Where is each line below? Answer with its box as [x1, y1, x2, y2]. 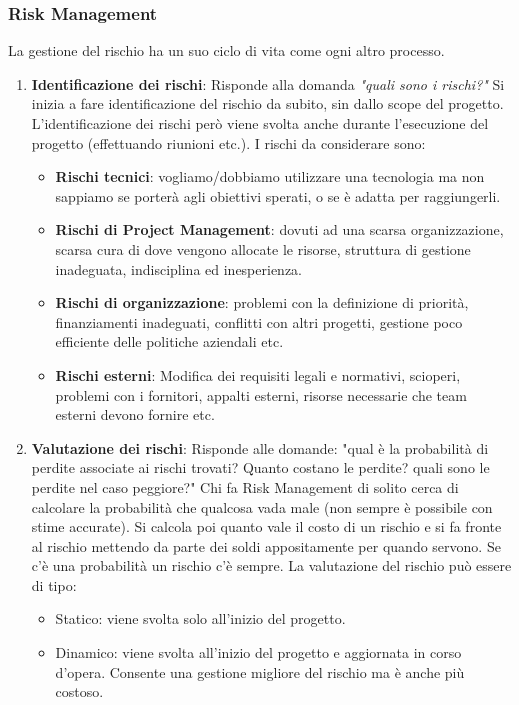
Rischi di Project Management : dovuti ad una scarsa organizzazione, [55, 219, 504, 240]
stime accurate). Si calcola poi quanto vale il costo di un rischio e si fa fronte [31, 516, 502, 537]
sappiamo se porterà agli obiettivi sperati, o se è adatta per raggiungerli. [55, 185, 501, 206]
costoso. [55, 681, 104, 702]
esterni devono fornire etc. [55, 404, 215, 425]
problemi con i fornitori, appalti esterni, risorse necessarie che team [55, 384, 467, 405]
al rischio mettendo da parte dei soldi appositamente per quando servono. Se [31, 535, 501, 556]
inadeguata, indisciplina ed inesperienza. [55, 258, 302, 279]
